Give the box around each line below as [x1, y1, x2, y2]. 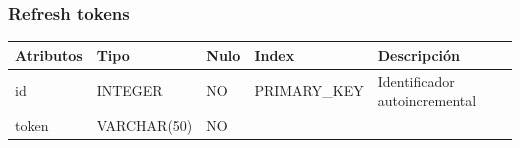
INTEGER [96, 80, 163, 101]
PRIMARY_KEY [254, 80, 364, 101]
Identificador [377, 70, 455, 91]
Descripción [377, 44, 461, 65]
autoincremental [377, 90, 477, 111]
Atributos [15, 44, 83, 65]
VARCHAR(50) [96, 115, 193, 135]
